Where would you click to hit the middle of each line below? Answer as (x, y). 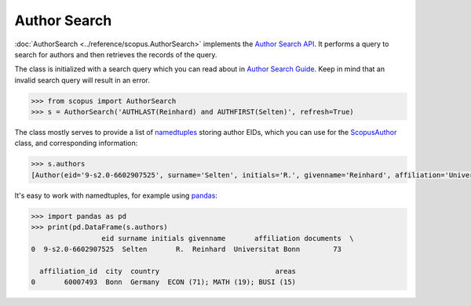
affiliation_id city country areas (168, 271)
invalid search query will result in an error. (82, 80)
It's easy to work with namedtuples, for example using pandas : (116, 195)
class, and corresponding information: (76, 143)
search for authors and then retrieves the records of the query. (116, 54)
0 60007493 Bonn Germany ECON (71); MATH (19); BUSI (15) (164, 282)
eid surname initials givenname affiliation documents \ (228, 238)
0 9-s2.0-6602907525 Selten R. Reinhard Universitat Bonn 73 (186, 249)
